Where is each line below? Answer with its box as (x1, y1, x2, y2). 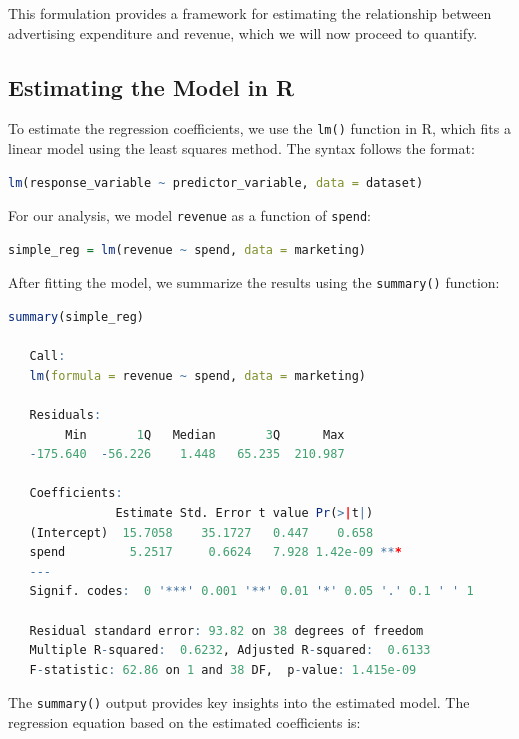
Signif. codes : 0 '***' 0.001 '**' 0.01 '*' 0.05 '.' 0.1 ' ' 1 (29, 584, 474, 599)
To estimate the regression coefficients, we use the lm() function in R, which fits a (8, 118, 511, 139)
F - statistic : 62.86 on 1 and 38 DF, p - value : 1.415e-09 (29, 662, 417, 677)
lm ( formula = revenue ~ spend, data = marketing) (29, 368, 367, 383)
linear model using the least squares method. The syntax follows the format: (8, 138, 475, 159)
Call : (29, 349, 66, 364)
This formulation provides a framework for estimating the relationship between (8, 3, 492, 23)
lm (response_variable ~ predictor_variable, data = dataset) (8, 175, 424, 190)
